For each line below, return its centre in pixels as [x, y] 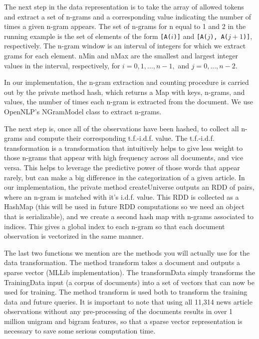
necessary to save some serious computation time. [80, 331]
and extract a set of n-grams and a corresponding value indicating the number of [128, 16]
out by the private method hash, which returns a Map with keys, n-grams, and [125, 92]
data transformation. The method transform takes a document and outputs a [122, 262]
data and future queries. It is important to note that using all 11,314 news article [128, 301]
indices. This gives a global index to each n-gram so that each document [115, 226]
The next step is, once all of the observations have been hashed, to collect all [122, 128]
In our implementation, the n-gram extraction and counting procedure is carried [127, 82]
